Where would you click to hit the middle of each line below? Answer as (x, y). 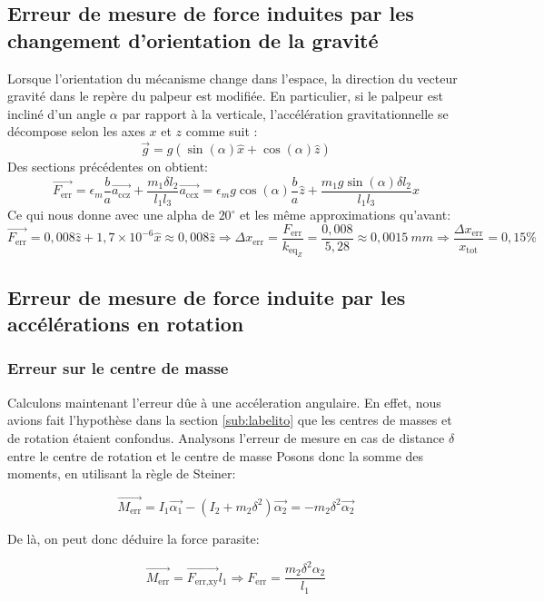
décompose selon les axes (76, 131)
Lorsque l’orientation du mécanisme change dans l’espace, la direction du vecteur (232, 78)
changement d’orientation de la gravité (193, 39)
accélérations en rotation (126, 324)
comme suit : (222, 131)
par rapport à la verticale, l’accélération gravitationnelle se (285, 113)
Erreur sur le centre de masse (118, 368)
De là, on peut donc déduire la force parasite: (134, 538)
